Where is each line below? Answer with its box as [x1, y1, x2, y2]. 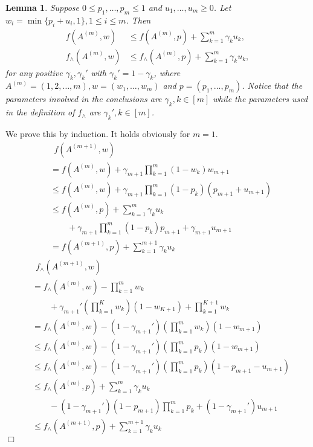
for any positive [5, 66, 63, 79]
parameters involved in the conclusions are [5, 92, 162, 105]
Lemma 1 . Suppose [5, 1, 80, 13]
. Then [126, 13, 151, 26]
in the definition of [5, 106, 75, 118]
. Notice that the [242, 79, 303, 92]
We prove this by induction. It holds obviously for [5, 127, 190, 140]
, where [153, 66, 181, 79]
